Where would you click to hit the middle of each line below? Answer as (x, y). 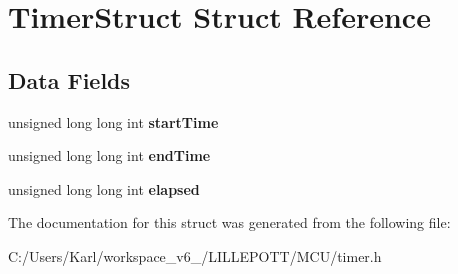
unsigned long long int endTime (109, 155)
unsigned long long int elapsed (104, 188)
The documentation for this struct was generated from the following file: (229, 222)
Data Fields (69, 79)
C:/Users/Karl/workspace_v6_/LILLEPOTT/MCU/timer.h (195, 255)
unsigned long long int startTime (113, 121)
